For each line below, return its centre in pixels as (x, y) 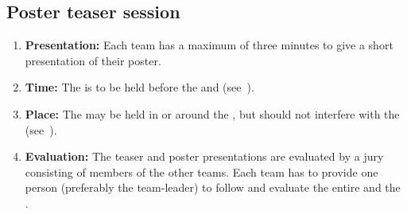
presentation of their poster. (93, 60)
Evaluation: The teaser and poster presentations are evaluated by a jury (204, 156)
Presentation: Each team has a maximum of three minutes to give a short (209, 45)
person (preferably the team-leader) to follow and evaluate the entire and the (213, 187)
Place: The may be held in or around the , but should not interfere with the (212, 113)
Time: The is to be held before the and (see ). (140, 87)
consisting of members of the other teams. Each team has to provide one (202, 171)
